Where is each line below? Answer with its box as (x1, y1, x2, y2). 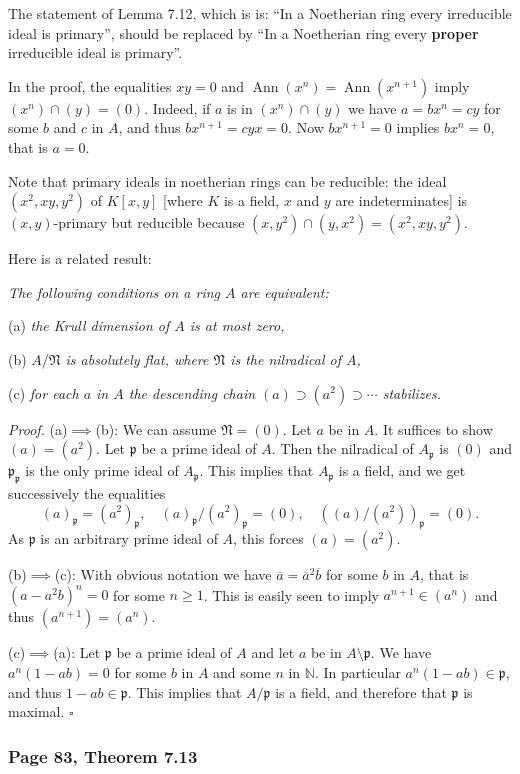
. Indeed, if (144, 97, 211, 118)
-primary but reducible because (53, 212, 245, 233)
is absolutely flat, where (65, 348, 209, 369)
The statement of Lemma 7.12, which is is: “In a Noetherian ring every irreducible (8, 3, 512, 23)
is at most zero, (189, 315, 285, 336)
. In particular (314, 662, 401, 682)
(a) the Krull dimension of (8, 315, 170, 336)
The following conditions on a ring (8, 281, 221, 302)
